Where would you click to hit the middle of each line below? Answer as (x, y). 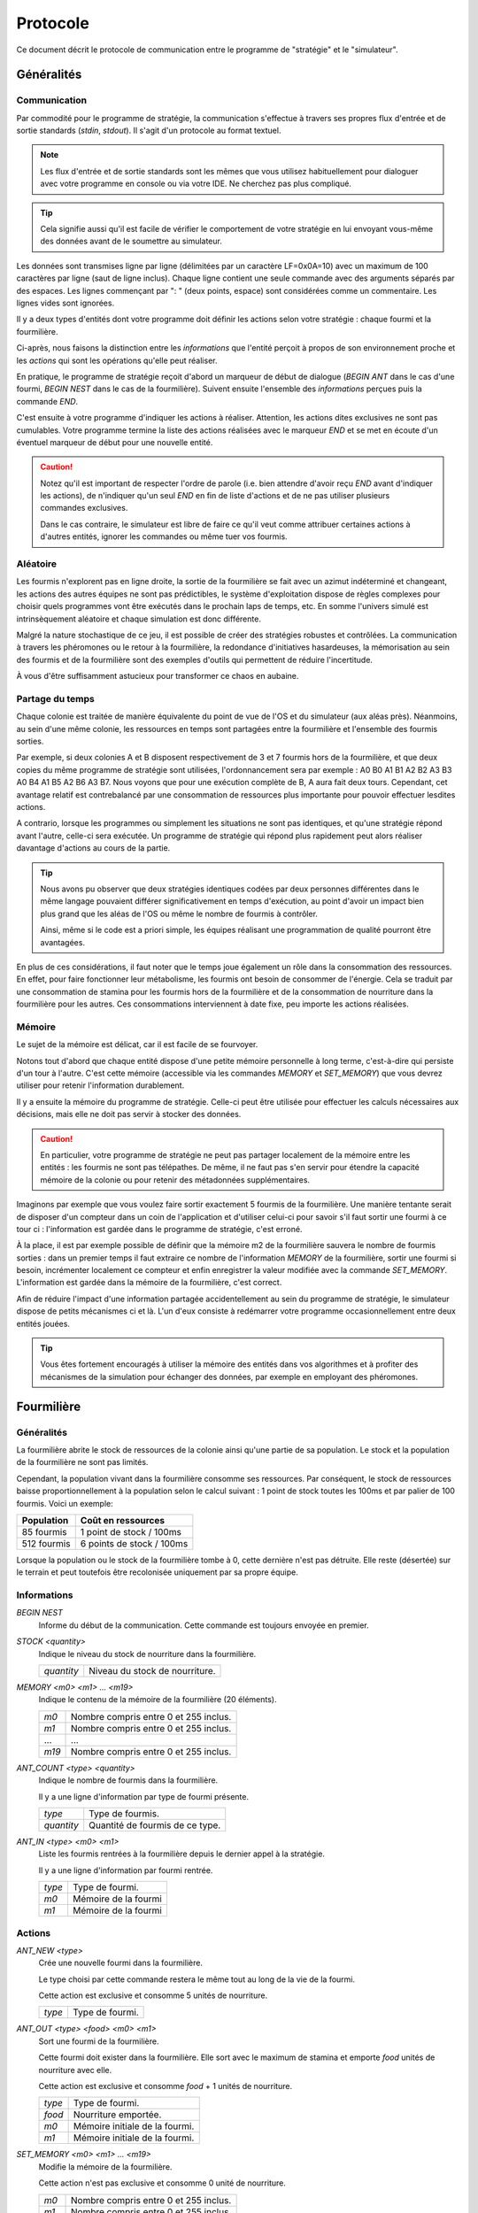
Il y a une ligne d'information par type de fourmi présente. (144, 1796)
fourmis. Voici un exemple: (65, 1503)
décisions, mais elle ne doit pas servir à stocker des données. (129, 1114)
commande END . (47, 401)
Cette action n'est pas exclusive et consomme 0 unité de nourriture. (162, 2183)
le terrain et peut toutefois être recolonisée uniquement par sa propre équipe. (157, 1572)
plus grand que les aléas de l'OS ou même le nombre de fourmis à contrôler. (179, 914)
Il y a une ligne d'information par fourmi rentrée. (126, 1870)
